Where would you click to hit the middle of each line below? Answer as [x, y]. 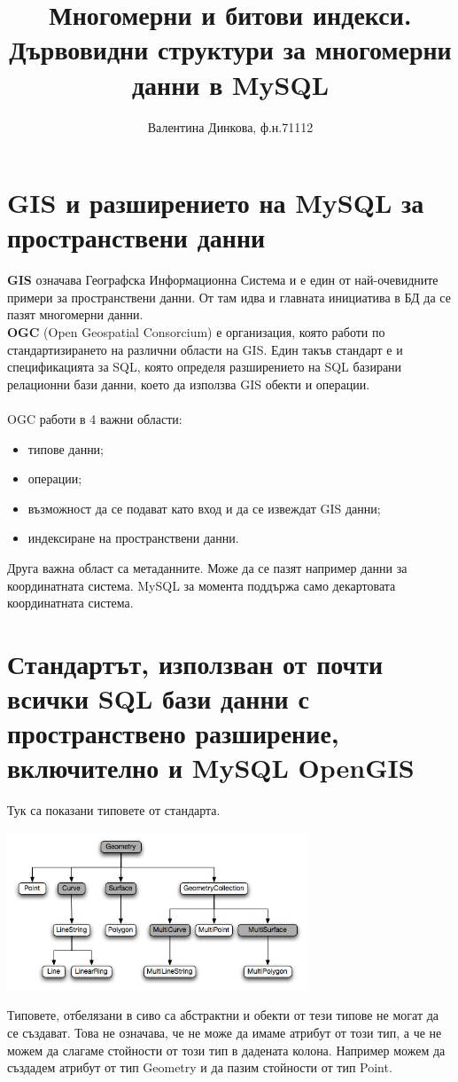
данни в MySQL [230, 84]
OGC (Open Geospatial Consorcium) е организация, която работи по [196, 332]
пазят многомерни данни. [75, 314]
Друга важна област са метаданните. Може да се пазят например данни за [207, 567]
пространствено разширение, [173, 733]
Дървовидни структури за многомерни [230, 49]
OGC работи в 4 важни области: [95, 418]
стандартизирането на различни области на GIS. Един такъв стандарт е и [205, 349]
